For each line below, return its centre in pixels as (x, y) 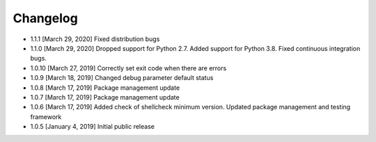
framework (46, 117)
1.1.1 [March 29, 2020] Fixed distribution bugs (95, 39)
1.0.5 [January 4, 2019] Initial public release (92, 127)
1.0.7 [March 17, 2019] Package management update (105, 97)
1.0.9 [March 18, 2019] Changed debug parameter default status (122, 78)
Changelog (45, 18)
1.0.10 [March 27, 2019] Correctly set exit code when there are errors (128, 68)
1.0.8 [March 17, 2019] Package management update (105, 88)
